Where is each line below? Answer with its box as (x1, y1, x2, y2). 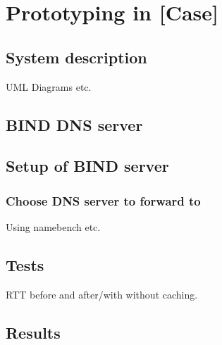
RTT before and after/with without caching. (6, 287, 198, 301)
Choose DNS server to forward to (6, 192, 201, 209)
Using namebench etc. (6, 219, 101, 234)
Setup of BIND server (6, 155, 169, 177)
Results (6, 321, 61, 343)
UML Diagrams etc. (6, 79, 92, 94)
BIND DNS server (6, 113, 143, 135)
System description (6, 46, 147, 68)
